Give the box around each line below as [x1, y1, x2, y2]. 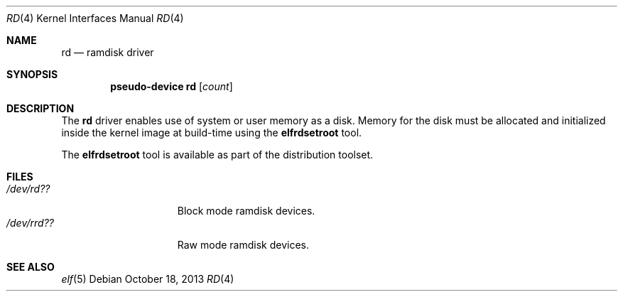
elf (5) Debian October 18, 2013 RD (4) [61, 273, 234, 285]
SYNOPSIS [6, 68, 58, 80]
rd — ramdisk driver [61, 46, 154, 58]
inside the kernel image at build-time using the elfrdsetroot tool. [61, 126, 362, 139]
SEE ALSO [6, 261, 55, 273]
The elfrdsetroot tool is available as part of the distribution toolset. [61, 148, 374, 161]
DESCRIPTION [6, 102, 75, 114]
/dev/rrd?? [6, 217, 54, 229]
